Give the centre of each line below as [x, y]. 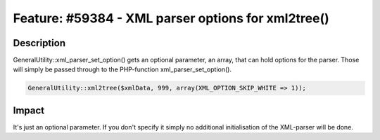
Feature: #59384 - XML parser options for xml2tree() [171, 18]
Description [39, 43]
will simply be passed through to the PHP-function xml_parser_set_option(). [122, 69]
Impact [29, 110]
